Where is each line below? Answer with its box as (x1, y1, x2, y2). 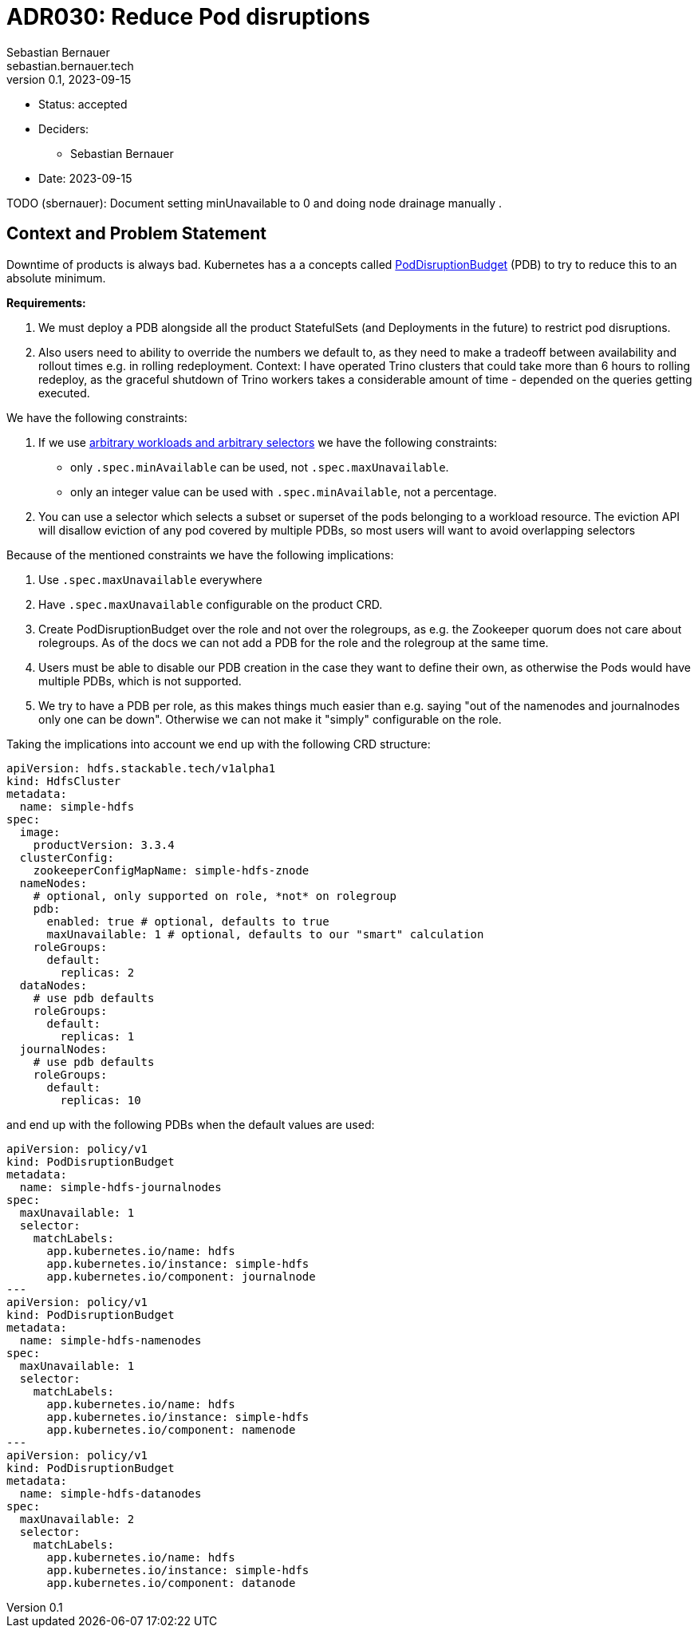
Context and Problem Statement (6, 223, 266, 244)
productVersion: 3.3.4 (33, 838, 175, 851)
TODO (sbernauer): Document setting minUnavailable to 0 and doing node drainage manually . (6, 195, 503, 210)
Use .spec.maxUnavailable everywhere (38, 572, 262, 586)
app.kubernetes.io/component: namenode (46, 1423, 296, 1436)
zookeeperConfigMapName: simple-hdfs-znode (33, 863, 310, 877)
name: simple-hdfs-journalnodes (19, 1180, 222, 1194)
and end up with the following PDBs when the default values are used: (6, 1117, 375, 1131)
